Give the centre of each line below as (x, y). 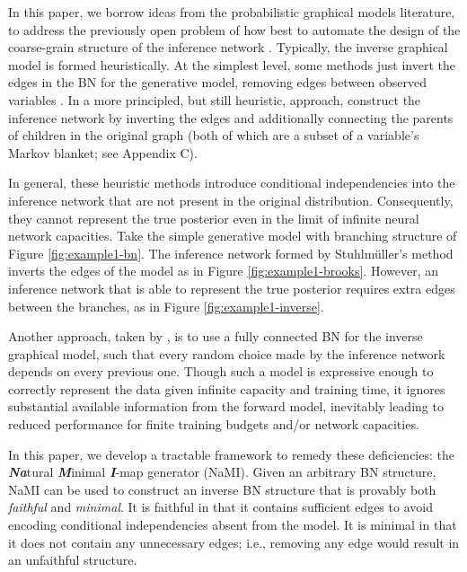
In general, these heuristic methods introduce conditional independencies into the (232, 183)
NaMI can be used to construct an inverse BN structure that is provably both (222, 489)
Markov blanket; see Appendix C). (103, 152)
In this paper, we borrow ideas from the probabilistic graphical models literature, (232, 12)
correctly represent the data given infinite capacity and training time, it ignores (227, 388)
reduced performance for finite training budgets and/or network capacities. (214, 424)
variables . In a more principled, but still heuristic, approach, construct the (215, 99)
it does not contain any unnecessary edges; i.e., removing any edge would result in (234, 542)
